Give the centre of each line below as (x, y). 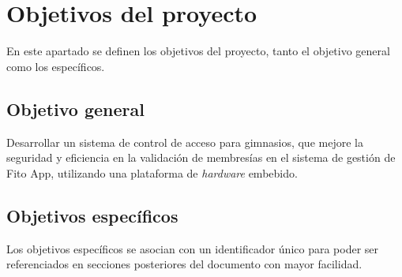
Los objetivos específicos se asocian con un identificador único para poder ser (193, 248)
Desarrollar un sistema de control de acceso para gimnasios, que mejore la (185, 142)
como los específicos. (56, 66)
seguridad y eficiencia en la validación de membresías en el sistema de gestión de (201, 157)
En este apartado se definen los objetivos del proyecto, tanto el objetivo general (198, 51)
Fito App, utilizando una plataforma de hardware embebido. (152, 172)
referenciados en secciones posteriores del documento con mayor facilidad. (184, 264)
